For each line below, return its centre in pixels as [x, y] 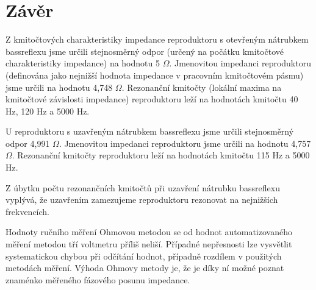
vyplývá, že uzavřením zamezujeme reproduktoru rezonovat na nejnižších [142, 200]
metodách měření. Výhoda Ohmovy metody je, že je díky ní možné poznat [145, 268]
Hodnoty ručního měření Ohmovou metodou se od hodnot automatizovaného [149, 232]
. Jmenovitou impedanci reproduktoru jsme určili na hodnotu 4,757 [185, 143]
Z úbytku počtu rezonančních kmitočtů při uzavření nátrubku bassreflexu [143, 187]
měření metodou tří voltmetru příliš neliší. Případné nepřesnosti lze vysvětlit [149, 244]
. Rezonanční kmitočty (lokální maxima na [202, 87]
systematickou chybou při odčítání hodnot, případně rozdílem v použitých [144, 256]
